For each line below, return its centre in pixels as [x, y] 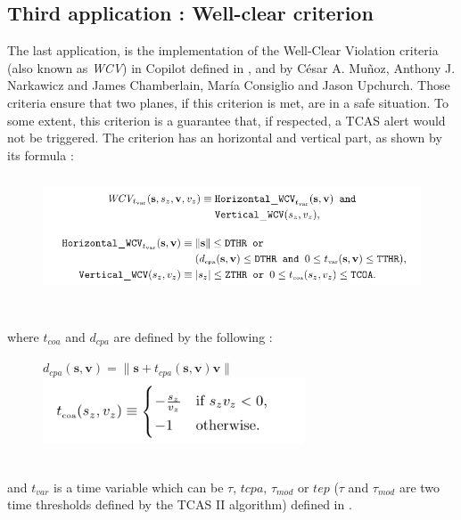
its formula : [41, 154]
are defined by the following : [193, 336]
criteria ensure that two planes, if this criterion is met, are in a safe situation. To [228, 102]
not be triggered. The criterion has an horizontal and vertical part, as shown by [225, 138]
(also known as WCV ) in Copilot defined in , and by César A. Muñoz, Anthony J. [231, 67]
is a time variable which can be [139, 487]
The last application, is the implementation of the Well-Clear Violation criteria [223, 50]
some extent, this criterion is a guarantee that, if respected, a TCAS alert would [226, 120]
